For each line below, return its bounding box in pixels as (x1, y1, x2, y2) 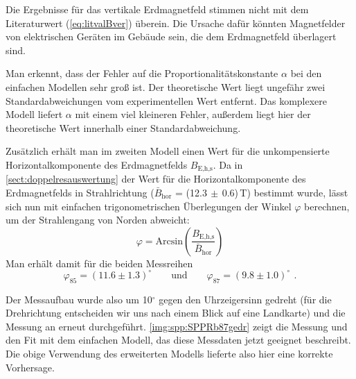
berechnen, (304, 199, 350, 213)
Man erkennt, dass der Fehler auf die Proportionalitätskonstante (6, 66, 278, 81)
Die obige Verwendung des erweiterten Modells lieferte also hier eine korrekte (6, 346, 333, 361)
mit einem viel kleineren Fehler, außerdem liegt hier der (75, 107, 311, 121)
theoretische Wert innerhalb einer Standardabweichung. (6, 120, 241, 135)
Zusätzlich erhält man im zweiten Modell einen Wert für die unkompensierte (6, 144, 330, 158)
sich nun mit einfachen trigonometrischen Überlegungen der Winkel (6, 199, 292, 213)
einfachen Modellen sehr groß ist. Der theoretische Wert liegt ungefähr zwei (6, 79, 326, 94)
